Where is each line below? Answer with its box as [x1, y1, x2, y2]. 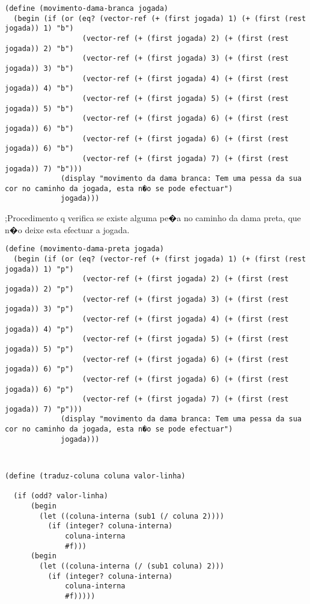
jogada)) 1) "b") [5, 24, 74, 33]
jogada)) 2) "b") [5, 44, 74, 53]
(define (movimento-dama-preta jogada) [5, 245, 164, 254]
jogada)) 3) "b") [5, 64, 74, 73]
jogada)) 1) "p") [5, 264, 74, 273]
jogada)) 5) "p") [5, 344, 74, 353]
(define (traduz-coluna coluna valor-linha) [5, 472, 186, 481]
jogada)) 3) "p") [5, 305, 74, 314]
